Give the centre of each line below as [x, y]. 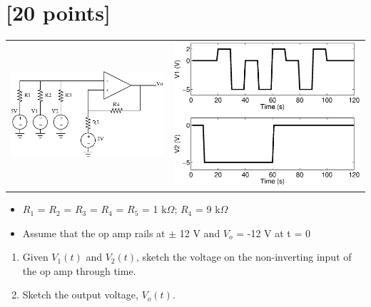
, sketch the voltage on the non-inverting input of [244, 257]
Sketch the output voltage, [80, 295]
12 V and [200, 233]
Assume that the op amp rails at [94, 233]
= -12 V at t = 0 [274, 233]
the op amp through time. [79, 270]
